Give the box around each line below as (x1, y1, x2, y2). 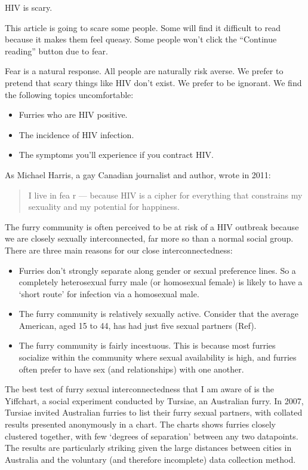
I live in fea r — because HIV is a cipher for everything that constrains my (28, 188, 303, 201)
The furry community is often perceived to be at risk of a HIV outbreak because (5, 220, 299, 233)
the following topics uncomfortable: (5, 88, 134, 100)
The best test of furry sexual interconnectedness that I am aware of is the (5, 383, 274, 395)
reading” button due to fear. (5, 44, 108, 57)
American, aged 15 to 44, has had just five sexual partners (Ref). (19, 319, 257, 331)
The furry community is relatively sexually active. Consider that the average (19, 307, 299, 320)
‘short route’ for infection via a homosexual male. (19, 287, 199, 300)
